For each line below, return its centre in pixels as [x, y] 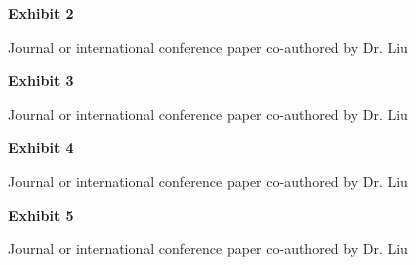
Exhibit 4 [41, 147]
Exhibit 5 [41, 214]
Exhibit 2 [41, 13]
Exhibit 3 [41, 80]
